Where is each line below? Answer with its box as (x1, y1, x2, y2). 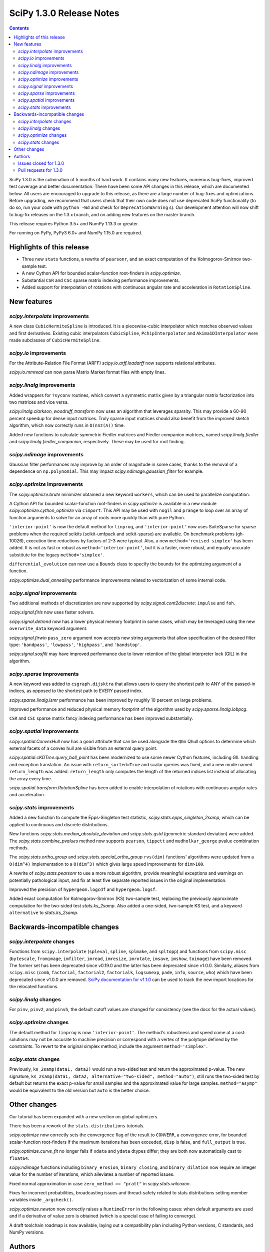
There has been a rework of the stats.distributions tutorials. (9, 1122, 145, 1129)
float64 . (9, 1155, 29, 1161)
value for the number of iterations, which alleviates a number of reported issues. (9, 1171, 174, 1177)
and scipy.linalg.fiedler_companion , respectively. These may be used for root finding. (9, 438, 185, 444)
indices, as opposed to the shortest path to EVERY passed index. (9, 688, 143, 694)
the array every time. (9, 775, 52, 781)
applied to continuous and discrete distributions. (9, 821, 109, 827)
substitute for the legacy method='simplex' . (9, 551, 104, 558)
